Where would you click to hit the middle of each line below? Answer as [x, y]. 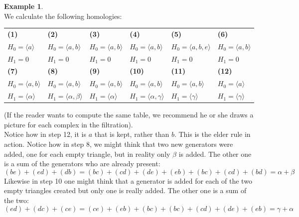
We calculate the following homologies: [63, 16]
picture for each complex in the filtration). [69, 124]
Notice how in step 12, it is [45, 134]
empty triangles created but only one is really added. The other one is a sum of [125, 190]
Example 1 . [24, 6]
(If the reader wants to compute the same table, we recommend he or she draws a [129, 115]
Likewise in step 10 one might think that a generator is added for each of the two [128, 180]
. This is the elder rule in [212, 134]
